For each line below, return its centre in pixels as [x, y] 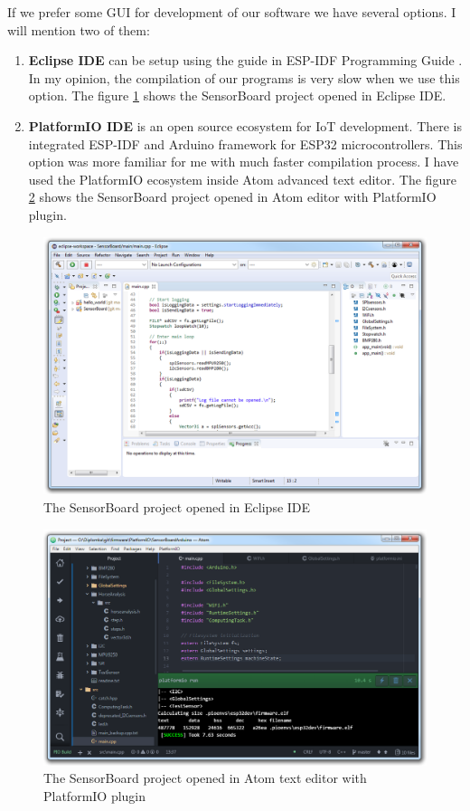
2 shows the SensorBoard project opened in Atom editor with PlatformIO [232, 197]
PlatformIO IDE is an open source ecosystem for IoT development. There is [245, 125]
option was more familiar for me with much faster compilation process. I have [244, 162]
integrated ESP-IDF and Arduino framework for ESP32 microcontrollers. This [245, 143]
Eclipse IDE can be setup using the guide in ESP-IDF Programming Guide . [245, 60]
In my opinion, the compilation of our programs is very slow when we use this [244, 77]
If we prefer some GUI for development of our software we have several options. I [232, 12]
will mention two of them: [79, 29]
